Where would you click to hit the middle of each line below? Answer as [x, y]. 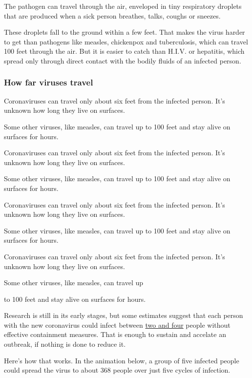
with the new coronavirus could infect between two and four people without [117, 325]
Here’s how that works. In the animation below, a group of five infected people [122, 360]
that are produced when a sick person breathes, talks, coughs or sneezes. [112, 15]
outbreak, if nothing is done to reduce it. [65, 344]
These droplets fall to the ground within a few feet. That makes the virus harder [125, 32]
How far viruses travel [49, 82]
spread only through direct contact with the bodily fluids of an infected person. [123, 60]
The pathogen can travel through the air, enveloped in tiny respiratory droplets [123, 6]
